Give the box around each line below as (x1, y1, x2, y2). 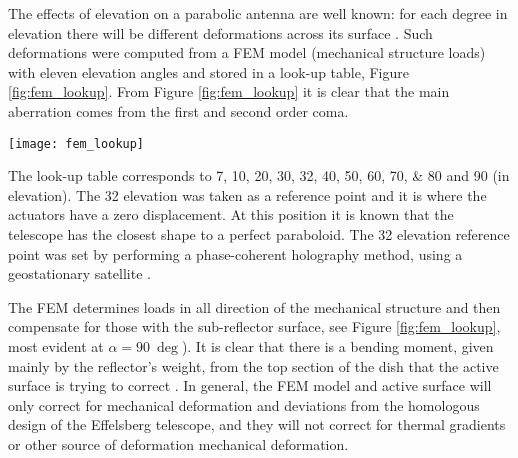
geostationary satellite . (8, 263, 151, 284)
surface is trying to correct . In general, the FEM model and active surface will (8, 375, 492, 396)
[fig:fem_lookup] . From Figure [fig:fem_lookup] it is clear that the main (8, 81, 450, 102)
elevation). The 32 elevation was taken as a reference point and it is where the (8, 184, 487, 205)
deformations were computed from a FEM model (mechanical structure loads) (8, 42, 486, 63)
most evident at (8, 335, 104, 356)
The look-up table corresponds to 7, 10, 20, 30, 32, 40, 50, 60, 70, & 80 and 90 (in (8, 165, 510, 186)
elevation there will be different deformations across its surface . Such (8, 22, 433, 43)
